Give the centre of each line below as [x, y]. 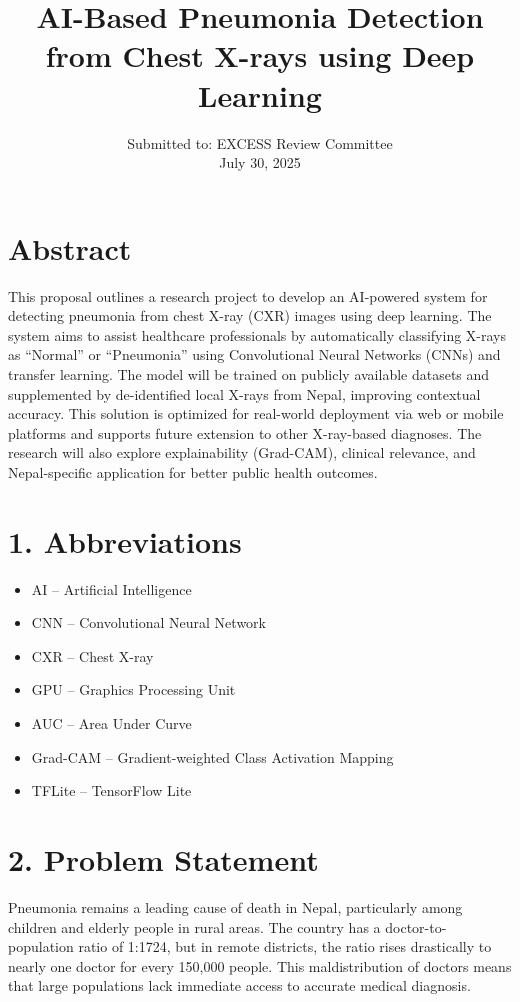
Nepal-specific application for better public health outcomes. [193, 471]
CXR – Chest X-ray [92, 655]
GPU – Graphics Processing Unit [133, 689]
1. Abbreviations [125, 540]
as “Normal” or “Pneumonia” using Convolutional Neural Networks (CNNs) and [254, 354]
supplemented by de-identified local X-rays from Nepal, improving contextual [244, 393]
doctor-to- [416, 926]
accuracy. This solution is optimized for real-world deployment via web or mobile [256, 413]
